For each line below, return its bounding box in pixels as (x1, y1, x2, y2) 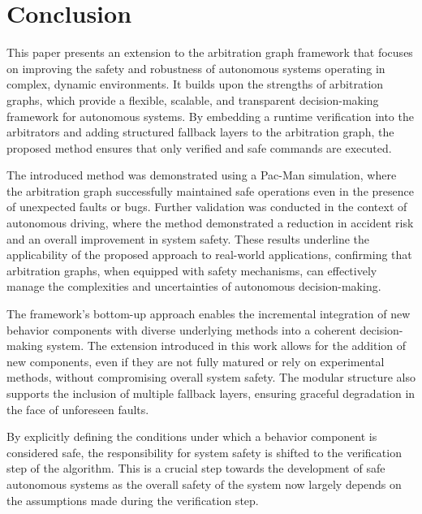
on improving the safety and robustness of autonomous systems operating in (6, 59, 385, 76)
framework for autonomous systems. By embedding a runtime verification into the (6, 107, 414, 124)
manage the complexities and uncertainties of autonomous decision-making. (6, 278, 381, 295)
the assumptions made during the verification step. (6, 491, 259, 508)
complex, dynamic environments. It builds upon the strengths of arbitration (6, 76, 384, 93)
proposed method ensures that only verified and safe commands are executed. (6, 139, 392, 156)
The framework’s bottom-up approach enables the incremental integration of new (6, 305, 411, 322)
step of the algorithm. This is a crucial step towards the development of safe (6, 460, 385, 477)
